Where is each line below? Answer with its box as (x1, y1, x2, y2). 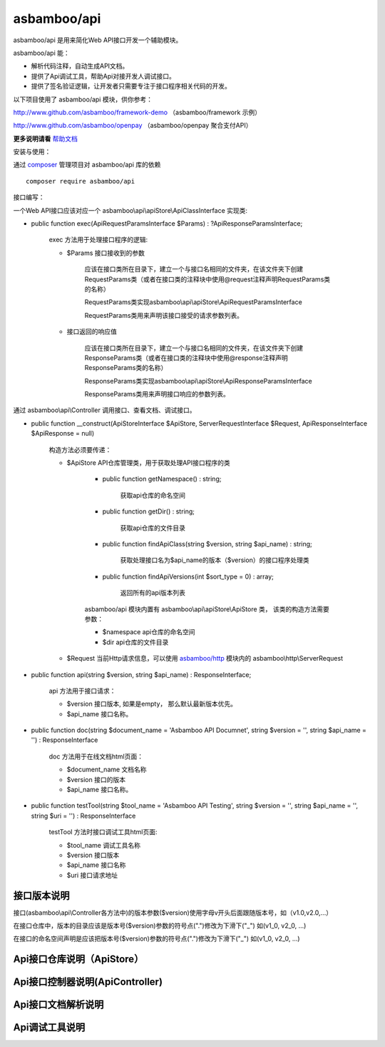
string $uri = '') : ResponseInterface (31, 811, 136, 820)
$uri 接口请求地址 (66, 871, 118, 879)
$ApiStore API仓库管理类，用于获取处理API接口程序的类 (66, 459, 231, 467)
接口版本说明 (13, 889, 70, 901)
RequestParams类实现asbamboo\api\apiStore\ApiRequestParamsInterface (84, 298, 302, 306)
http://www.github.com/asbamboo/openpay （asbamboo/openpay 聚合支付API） (13, 121, 252, 130)
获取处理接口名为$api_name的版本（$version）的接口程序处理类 (120, 556, 309, 564)
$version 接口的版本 (66, 775, 126, 783)
